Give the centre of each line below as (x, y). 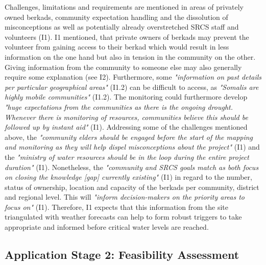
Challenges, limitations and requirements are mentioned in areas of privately (124, 7)
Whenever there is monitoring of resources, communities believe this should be (126, 117)
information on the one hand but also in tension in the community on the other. (130, 56)
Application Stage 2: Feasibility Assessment (122, 255)
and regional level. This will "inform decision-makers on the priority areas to (125, 197)
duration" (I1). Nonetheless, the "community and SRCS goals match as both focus (132, 167)
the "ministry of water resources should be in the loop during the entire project (127, 156)
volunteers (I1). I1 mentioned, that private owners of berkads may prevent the (127, 37)
